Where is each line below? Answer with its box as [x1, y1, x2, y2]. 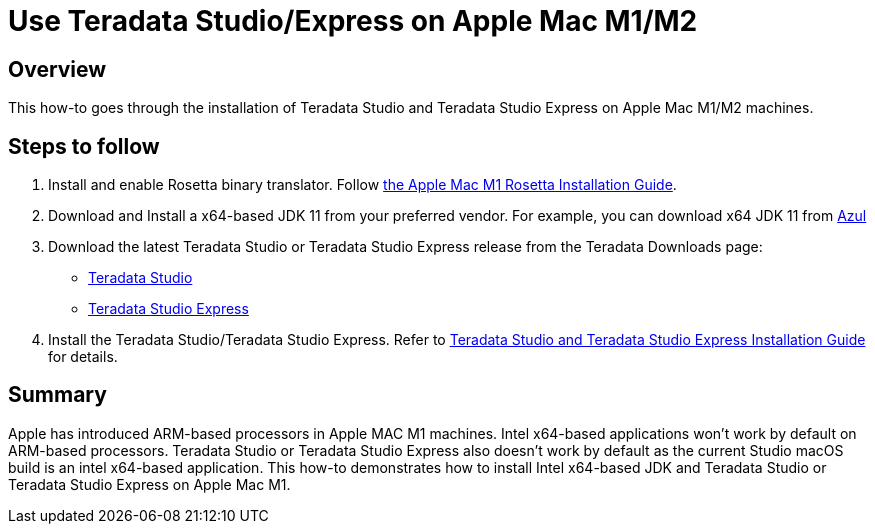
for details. [48, 348, 118, 366]
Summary [8, 382, 107, 408]
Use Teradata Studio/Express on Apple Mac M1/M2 [8, 4, 698, 38]
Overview [8, 56, 107, 82]
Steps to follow [8, 133, 160, 159]
